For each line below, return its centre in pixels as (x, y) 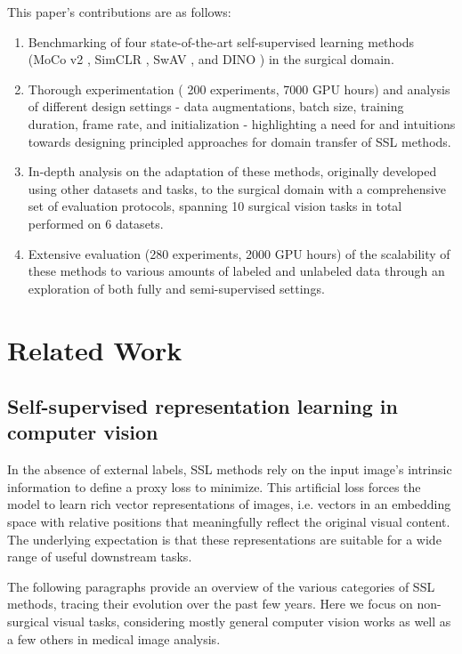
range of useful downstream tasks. (100, 557)
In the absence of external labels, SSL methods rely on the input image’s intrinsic (230, 469)
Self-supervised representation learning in (203, 406)
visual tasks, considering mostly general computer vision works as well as (252, 622)
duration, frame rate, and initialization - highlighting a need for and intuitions (242, 123)
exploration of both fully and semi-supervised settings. (176, 288)
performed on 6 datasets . (96, 223)
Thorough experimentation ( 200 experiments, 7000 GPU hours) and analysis (239, 89)
